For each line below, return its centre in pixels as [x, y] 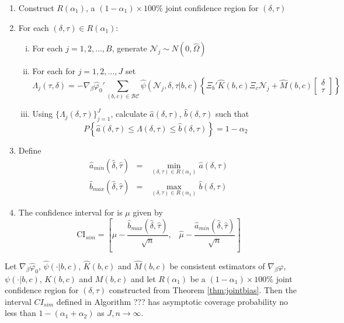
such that [232, 114]
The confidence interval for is [70, 212]
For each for [54, 71]
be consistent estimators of [217, 265]
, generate [129, 48]
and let [143, 278]
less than [20, 313]
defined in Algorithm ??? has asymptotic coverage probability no [172, 301]
